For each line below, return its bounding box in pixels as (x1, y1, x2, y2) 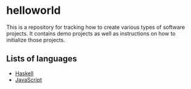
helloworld (6, 4, 61, 17)
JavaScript (15, 76, 42, 83)
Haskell (15, 70, 34, 77)
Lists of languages (6, 54, 77, 64)
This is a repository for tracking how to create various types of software (6, 23, 186, 31)
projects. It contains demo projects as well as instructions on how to (6, 29, 176, 37)
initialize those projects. (6, 36, 65, 43)
